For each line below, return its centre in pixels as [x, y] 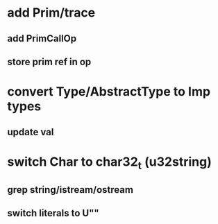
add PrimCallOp [42, 38]
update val [31, 132]
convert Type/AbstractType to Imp [109, 92]
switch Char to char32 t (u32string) [109, 163]
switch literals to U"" [53, 213]
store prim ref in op [49, 61]
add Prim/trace [51, 13]
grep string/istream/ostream [70, 190]
